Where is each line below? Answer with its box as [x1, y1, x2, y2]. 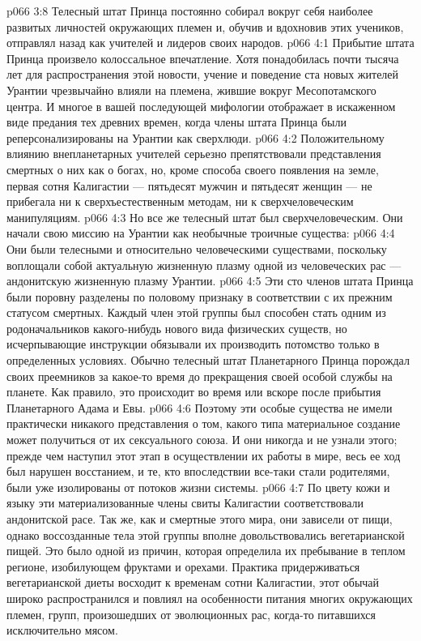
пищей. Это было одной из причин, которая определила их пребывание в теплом [6, 542, 406, 559]
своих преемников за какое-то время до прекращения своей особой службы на [6, 367, 393, 384]
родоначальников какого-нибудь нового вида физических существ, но [6, 319, 347, 336]
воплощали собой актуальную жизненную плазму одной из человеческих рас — [6, 256, 402, 273]
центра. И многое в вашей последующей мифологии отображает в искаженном [6, 97, 396, 114]
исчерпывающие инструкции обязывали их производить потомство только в [6, 335, 380, 353]
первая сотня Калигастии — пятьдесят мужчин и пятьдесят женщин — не [6, 177, 372, 194]
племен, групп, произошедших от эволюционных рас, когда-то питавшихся [6, 605, 376, 622]
